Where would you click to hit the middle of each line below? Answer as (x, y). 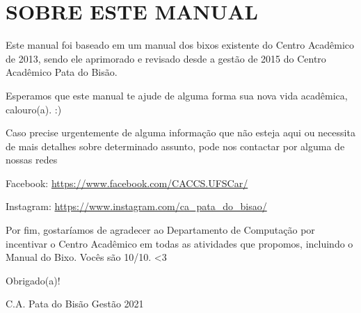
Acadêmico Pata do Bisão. (62, 72)
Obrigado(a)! (33, 280)
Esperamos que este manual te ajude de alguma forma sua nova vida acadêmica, (177, 95)
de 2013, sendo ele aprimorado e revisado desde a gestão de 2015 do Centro (166, 58)
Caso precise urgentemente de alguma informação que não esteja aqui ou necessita (180, 133)
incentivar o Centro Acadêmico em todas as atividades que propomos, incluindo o (179, 243)
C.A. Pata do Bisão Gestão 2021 (75, 304)
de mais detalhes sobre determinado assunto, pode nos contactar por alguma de (175, 146)
